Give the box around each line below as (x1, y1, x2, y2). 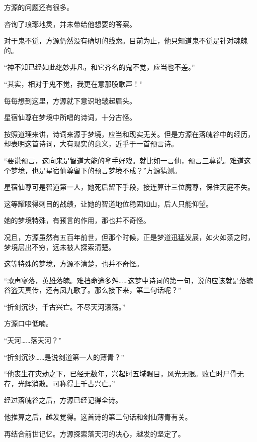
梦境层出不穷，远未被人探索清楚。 (4, 241, 115, 252)
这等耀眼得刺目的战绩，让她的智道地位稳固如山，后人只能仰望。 (4, 198, 213, 209)
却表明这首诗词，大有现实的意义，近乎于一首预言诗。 (4, 138, 178, 149)
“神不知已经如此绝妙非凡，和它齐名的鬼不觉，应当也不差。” (4, 62, 195, 72)
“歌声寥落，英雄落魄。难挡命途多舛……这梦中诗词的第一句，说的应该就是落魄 (4, 275, 254, 285)
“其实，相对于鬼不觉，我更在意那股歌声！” (4, 78, 143, 89)
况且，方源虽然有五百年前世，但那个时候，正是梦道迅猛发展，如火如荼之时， (4, 231, 255, 242)
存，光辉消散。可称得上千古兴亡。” (4, 378, 115, 388)
